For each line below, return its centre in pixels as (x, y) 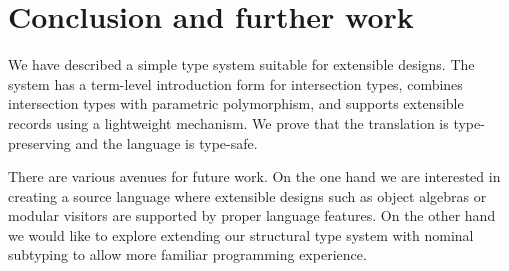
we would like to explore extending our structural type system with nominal (241, 234)
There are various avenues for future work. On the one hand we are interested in (254, 176)
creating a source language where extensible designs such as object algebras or (247, 195)
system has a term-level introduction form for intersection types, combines (235, 83)
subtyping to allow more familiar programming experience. (187, 254)
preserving (39, 142)
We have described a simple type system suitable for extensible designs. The (241, 64)
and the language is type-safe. (166, 142)
